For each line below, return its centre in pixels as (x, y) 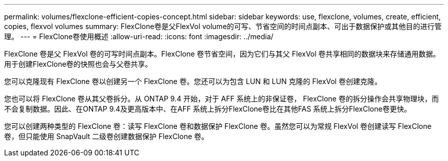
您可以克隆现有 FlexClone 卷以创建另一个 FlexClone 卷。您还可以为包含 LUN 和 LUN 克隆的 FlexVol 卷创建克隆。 (193, 81)
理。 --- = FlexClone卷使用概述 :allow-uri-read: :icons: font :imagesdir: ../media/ (139, 36)
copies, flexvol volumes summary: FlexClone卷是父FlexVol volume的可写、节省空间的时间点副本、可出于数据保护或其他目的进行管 (223, 26)
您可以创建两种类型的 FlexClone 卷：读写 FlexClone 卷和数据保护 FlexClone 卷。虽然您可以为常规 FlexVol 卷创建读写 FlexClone (218, 126)
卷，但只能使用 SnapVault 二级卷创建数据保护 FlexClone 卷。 (106, 136)
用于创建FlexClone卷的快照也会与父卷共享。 (78, 64)
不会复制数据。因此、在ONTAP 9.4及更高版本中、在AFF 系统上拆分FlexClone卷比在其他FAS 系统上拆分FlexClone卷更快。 (208, 109)
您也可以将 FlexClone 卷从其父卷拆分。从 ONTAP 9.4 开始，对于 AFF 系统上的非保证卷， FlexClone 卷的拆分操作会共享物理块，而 (221, 99)
